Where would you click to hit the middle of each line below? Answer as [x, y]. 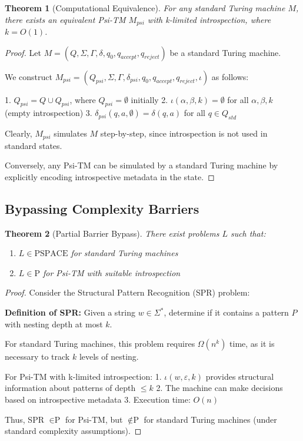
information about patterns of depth [70, 388]
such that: [248, 233]
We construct [29, 76]
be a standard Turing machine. [225, 52]
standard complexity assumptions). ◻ [73, 431]
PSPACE [51, 254]
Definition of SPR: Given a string [70, 312]
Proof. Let [23, 52]
